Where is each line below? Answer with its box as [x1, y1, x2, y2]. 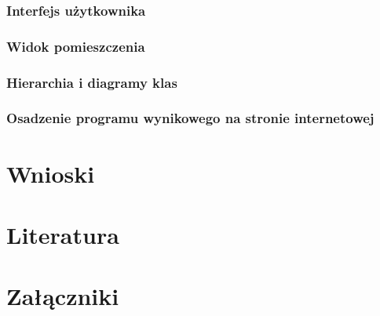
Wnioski [6, 157, 95, 189]
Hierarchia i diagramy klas [6, 72, 177, 92]
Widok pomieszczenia [6, 36, 145, 56]
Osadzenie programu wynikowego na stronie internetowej [6, 108, 375, 128]
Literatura [6, 218, 119, 250]
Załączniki [6, 280, 119, 312]
